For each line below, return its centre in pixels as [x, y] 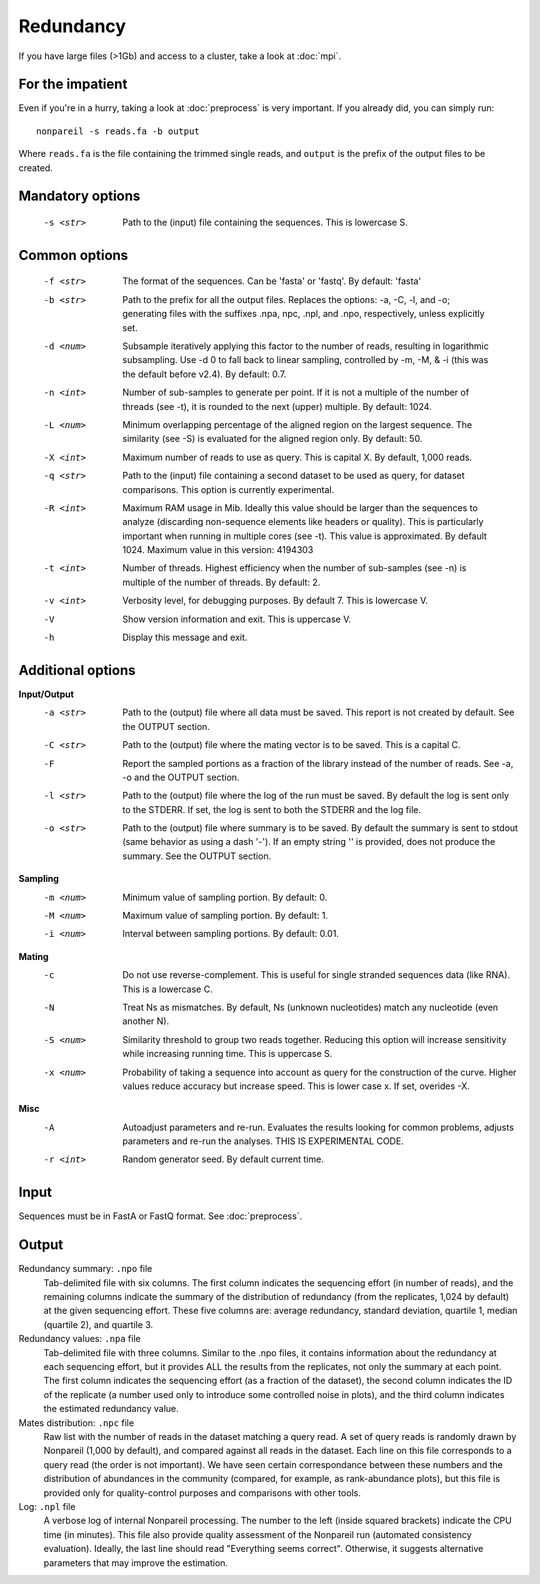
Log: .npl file [47, 1506]
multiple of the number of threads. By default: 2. [221, 582]
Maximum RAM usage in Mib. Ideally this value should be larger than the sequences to [300, 507]
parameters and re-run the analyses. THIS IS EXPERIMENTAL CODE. [263, 1141]
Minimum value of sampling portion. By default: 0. [225, 897]
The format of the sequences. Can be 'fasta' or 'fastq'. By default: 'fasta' [272, 281]
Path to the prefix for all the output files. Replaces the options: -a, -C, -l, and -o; [286, 299]
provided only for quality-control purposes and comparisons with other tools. [202, 1492]
